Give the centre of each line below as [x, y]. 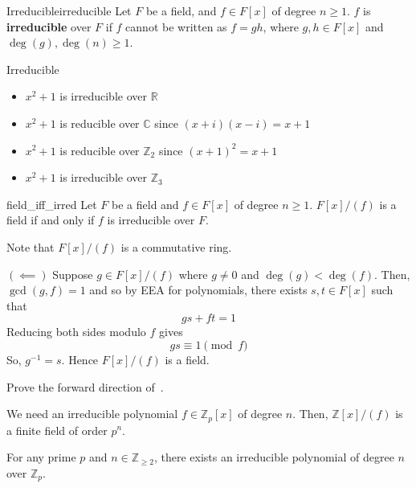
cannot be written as [176, 26]
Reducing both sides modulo [76, 332]
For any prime [41, 457]
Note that [31, 246]
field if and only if [51, 220]
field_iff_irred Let [52, 204]
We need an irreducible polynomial [92, 414]
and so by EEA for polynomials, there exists [198, 290]
